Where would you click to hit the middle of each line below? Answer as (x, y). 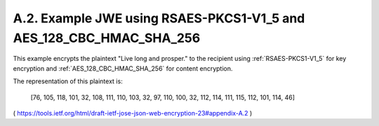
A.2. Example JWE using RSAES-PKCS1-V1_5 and (159, 18)
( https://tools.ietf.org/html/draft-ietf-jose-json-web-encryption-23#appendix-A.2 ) (133, 113)
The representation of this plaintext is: (68, 81)
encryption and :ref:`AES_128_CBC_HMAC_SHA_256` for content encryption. (123, 68)
